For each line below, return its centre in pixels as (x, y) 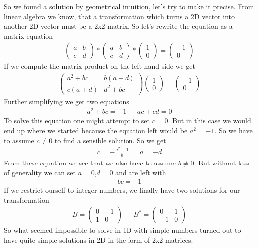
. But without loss (221, 162)
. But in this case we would (209, 121)
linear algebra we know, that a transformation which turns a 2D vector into (119, 16)
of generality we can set (40, 172)
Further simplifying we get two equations (66, 101)
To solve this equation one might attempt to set (77, 121)
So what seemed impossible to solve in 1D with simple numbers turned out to (123, 230)
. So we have (233, 130)
